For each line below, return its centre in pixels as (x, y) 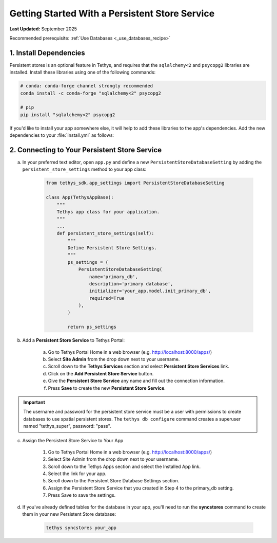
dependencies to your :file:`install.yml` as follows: (62, 135)
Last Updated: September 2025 (43, 29)
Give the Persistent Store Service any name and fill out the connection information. (136, 381)
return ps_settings (92, 327)
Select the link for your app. (77, 474)
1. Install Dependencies (47, 53)
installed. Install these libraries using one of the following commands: (83, 73)
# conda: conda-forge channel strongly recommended (87, 86)
